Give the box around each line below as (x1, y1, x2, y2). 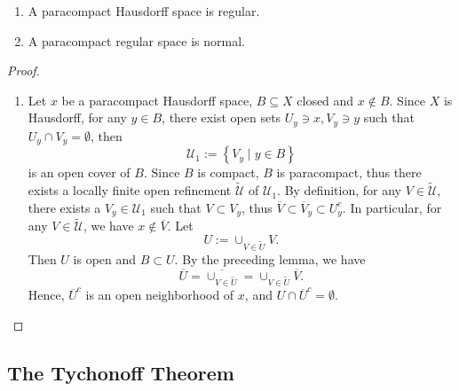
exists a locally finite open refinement (28, 181, 232, 199)
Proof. (7, 61, 40, 80)
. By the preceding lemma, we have (174, 249, 366, 268)
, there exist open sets (162, 108, 281, 127)
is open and (73, 249, 137, 268)
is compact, (197, 163, 259, 182)
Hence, (28, 285, 65, 304)
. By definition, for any (277, 181, 401, 199)
